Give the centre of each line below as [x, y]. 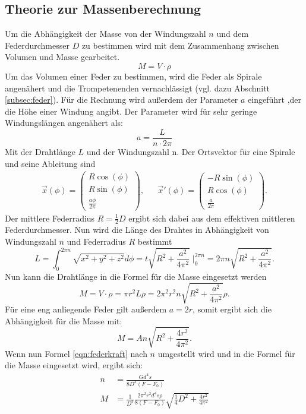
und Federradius [96, 241]
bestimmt [155, 241]
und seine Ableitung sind [50, 163]
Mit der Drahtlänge [40, 152]
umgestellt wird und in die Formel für [226, 353]
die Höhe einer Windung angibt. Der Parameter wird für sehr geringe [131, 111]
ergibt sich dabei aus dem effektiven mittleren [212, 218]
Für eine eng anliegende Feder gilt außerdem [86, 309]
